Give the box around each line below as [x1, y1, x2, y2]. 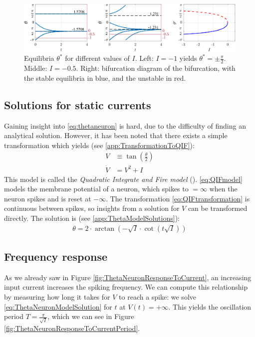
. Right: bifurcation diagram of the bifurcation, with [76, 63, 236, 73]
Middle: [24, 63, 47, 73]
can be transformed [188, 203, 248, 213]
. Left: [135, 53, 154, 63]
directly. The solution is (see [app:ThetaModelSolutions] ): [4, 213, 180, 223]
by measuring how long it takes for [4, 292, 110, 302]
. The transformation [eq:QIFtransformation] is [106, 193, 250, 203]
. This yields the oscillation [168, 301, 252, 312]
